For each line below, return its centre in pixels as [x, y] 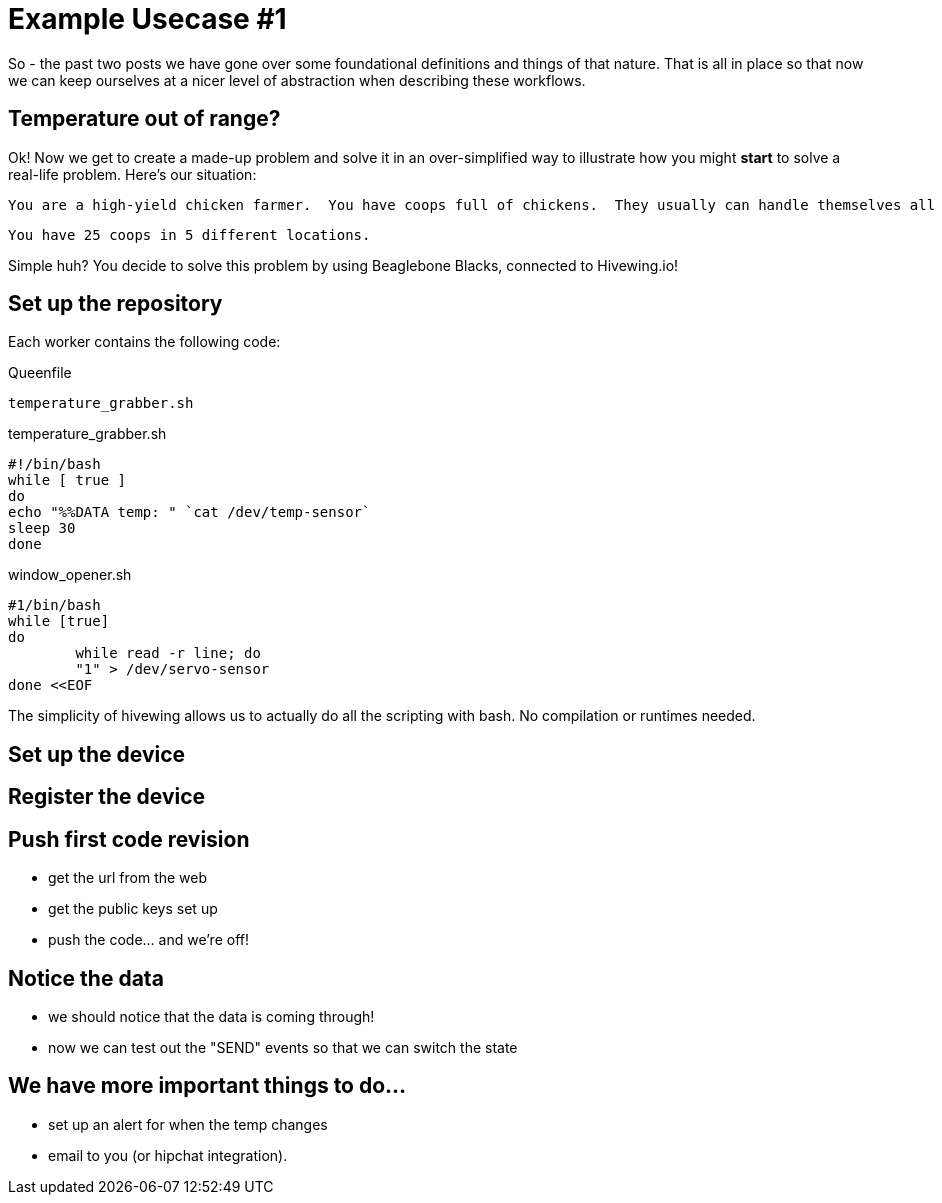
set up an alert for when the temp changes [188, 1124]
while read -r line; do [168, 653]
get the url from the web [128, 878]
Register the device [107, 797]
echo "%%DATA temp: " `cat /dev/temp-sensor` [189, 512]
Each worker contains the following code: [144, 342]
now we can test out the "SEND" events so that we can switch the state [283, 1047]
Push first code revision [129, 839]
